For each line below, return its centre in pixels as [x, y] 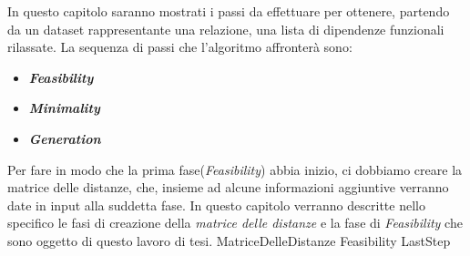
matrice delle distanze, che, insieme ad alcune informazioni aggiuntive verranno [228, 187]
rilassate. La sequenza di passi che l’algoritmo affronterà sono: [180, 47]
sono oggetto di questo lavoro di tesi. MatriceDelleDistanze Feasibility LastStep [229, 240]
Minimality [64, 108]
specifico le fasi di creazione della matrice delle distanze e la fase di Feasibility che [235, 223]
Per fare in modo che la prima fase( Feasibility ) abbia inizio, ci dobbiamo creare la [235, 169]
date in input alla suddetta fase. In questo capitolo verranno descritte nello [216, 205]
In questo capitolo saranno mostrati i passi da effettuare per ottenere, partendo [229, 11]
